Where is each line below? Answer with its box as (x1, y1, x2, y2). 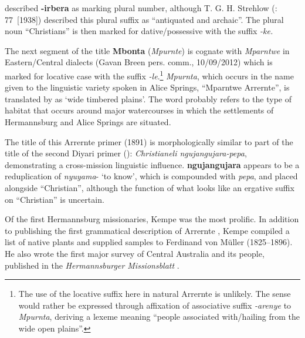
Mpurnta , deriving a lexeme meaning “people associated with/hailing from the (18, 310, 300, 323)
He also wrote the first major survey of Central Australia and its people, (5, 247, 265, 259)
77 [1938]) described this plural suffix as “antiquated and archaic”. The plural (5, 13, 284, 25)
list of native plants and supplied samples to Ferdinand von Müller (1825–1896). (5, 236, 293, 248)
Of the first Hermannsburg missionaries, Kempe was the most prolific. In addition (5, 213, 299, 225)
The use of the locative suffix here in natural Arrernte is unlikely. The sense (18, 287, 291, 300)
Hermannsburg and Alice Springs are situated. (5, 116, 171, 128)
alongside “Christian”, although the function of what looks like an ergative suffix (5, 181, 294, 193)
